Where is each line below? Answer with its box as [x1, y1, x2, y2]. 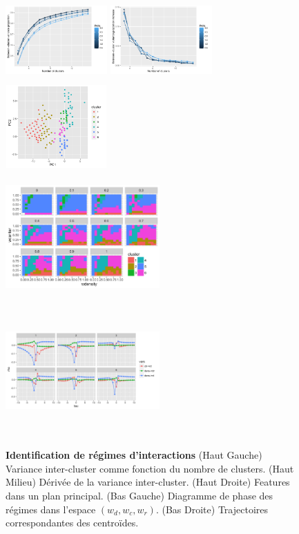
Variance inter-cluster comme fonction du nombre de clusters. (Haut [6, 461, 294, 475]
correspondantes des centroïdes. [6, 515, 139, 530]
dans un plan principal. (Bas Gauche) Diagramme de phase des [6, 488, 273, 502]
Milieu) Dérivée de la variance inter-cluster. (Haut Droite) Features [6, 475, 290, 489]
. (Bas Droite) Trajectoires [155, 502, 268, 516]
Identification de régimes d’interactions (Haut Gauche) [6, 448, 262, 462]
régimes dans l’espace [6, 502, 96, 516]
